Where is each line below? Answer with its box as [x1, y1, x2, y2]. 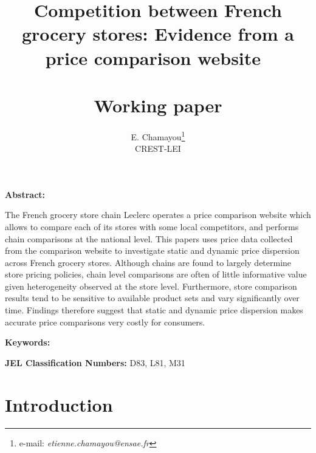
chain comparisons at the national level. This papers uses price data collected [5, 232, 293, 245]
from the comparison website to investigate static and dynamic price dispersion [5, 244, 300, 257]
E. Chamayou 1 [131, 128, 185, 143]
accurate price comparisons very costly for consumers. [5, 315, 205, 328]
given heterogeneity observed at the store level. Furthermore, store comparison [5, 279, 297, 292]
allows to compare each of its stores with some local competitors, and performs [5, 220, 299, 233]
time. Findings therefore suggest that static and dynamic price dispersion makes [5, 304, 303, 316]
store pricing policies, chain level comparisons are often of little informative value [5, 268, 307, 281]
